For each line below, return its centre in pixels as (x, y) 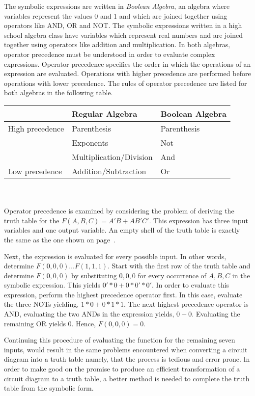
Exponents (90, 142)
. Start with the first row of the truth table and (179, 266)
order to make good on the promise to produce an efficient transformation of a (122, 369)
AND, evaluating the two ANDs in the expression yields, (89, 314)
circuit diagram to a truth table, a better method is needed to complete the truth (127, 378)
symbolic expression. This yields (52, 285)
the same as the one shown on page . (60, 239)
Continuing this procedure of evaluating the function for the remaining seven (120, 340)
